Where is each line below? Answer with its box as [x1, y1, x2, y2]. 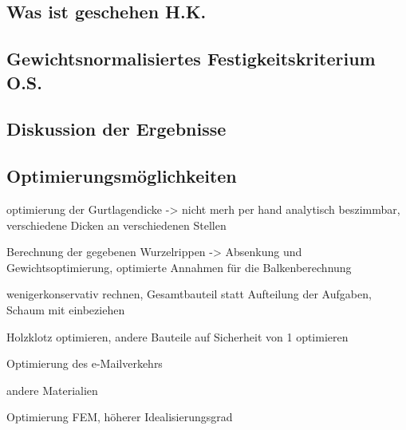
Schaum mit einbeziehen [6, 301, 125, 318]
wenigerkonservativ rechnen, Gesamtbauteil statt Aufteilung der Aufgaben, [6, 286, 372, 302]
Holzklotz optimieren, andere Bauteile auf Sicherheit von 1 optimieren [6, 328, 349, 345]
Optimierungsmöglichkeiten [6, 164, 237, 188]
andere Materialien [6, 381, 98, 398]
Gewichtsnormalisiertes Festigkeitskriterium [6, 46, 376, 71]
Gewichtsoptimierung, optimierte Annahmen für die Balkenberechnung [6, 258, 352, 275]
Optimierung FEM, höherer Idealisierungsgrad [6, 408, 233, 425]
